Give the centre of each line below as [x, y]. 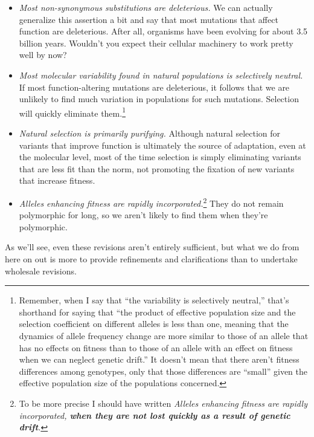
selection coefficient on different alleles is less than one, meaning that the [154, 324]
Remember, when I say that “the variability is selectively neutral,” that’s [154, 300]
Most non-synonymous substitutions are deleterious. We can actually [146, 7]
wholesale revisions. [41, 270]
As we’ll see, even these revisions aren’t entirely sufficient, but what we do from [152, 247]
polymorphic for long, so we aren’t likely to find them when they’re [143, 215]
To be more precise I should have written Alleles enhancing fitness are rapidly [163, 403]
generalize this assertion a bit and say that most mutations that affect [149, 19]
